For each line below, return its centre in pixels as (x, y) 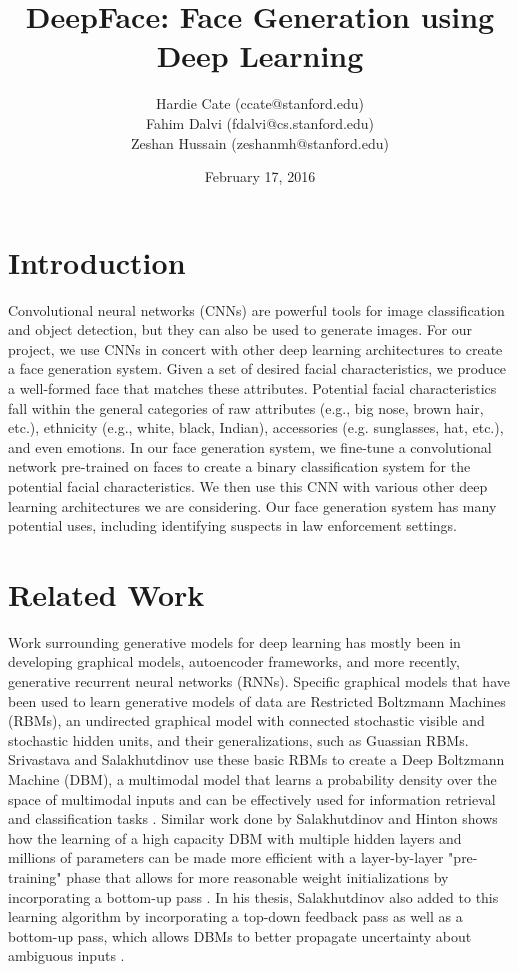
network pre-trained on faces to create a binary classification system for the (239, 466)
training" (35, 877)
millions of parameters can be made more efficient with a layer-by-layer (226, 857)
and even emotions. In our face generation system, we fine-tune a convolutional (250, 446)
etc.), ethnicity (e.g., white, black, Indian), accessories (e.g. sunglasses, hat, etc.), (256, 427)
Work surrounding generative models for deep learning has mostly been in (234, 641)
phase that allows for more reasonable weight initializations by (257, 877)
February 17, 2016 (260, 176)
